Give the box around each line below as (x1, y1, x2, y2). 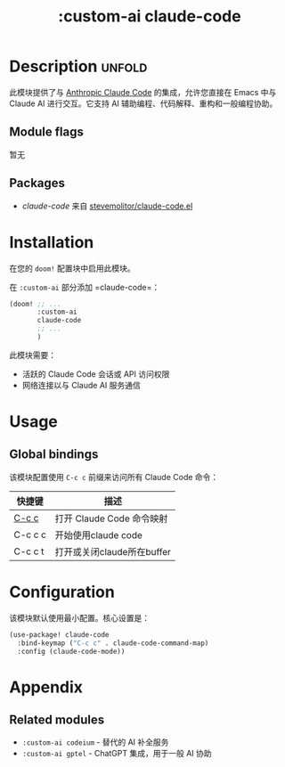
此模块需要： (9, 349, 56, 360)
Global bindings (9, 447, 99, 462)
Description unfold (9, 56, 148, 77)
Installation (9, 232, 94, 252)
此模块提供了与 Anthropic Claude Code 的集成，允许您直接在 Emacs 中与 (9, 86, 277, 97)
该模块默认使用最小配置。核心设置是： (9, 612, 150, 623)
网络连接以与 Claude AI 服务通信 (21, 379, 141, 390)
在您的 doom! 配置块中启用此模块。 (9, 263, 135, 273)
